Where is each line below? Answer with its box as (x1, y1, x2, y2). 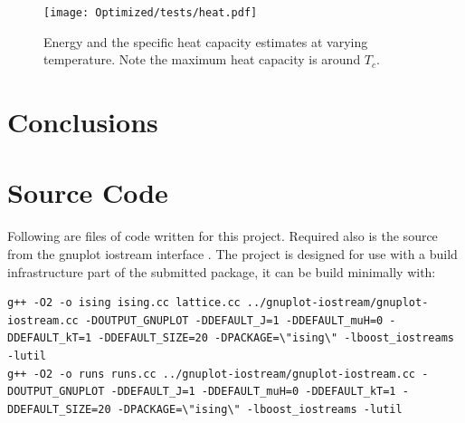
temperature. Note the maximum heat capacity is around (43, 50, 361, 69)
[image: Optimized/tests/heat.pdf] (43, 6, 258, 19)
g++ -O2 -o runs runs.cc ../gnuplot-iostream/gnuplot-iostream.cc (7, 367, 416, 380)
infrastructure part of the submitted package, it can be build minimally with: (7, 262, 436, 281)
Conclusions (7, 103, 158, 140)
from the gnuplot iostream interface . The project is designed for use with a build (7, 244, 458, 263)
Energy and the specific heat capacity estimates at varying (43, 32, 368, 51)
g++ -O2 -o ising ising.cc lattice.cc (7, 296, 241, 310)
